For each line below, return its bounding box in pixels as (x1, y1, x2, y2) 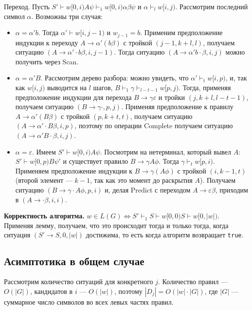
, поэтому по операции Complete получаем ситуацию (74, 120, 233, 131)
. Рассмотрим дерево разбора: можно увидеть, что (40, 73, 189, 83)
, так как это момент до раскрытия (90, 175, 193, 185)
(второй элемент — (15, 175, 72, 185)
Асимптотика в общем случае (4, 253, 144, 269)
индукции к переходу (15, 37, 78, 47)
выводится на (47, 82, 87, 93)
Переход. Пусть (4, 1, 50, 11)
